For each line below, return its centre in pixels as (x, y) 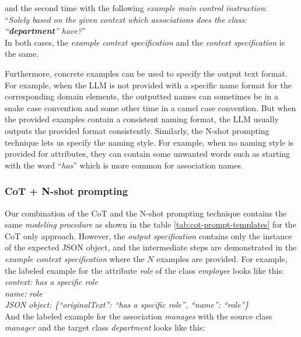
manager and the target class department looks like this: (105, 327)
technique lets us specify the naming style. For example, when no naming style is (149, 142)
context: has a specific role (51, 282)
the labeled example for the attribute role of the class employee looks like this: (144, 270)
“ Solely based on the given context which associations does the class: (126, 19)
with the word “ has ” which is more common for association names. (124, 165)
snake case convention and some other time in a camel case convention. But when (150, 107)
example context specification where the (75, 258)
